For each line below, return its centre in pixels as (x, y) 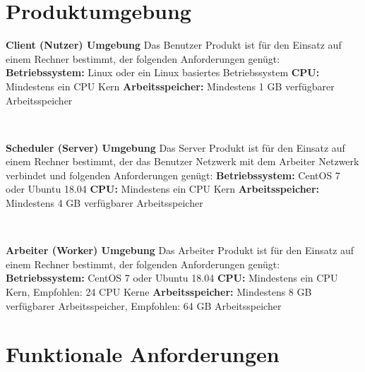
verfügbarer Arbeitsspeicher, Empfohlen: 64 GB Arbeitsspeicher (144, 305)
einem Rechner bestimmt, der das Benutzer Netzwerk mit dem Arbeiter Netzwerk (182, 161)
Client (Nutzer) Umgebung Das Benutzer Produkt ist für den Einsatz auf (174, 45)
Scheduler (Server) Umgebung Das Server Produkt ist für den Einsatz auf (175, 147)
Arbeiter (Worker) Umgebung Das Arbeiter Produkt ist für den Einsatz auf (180, 250)
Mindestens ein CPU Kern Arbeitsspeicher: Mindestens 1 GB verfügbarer (170, 86)
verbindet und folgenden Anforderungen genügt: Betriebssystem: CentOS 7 (173, 175)
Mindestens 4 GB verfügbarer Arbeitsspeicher (104, 203)
